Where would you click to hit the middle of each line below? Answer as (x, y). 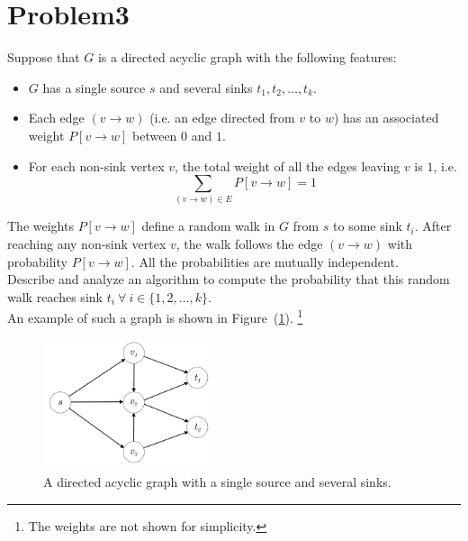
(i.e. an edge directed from (222, 118)
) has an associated (386, 118)
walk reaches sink (55, 296)
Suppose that (44, 57)
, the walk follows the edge (249, 244)
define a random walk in (208, 226)
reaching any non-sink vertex (87, 244)
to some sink (368, 226)
